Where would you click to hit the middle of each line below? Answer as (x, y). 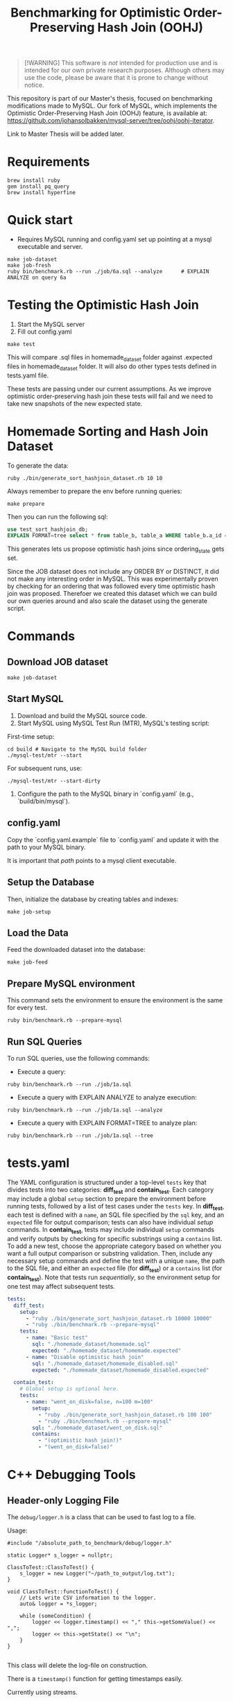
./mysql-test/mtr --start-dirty (54, 781)
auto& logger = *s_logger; (59, 1604)
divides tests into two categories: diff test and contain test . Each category (111, 1190)
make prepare (26, 504)
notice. (34, 85)
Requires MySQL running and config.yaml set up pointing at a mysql (114, 239)
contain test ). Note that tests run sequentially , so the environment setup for (114, 1278)
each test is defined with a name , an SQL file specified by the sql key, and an (116, 1215)
